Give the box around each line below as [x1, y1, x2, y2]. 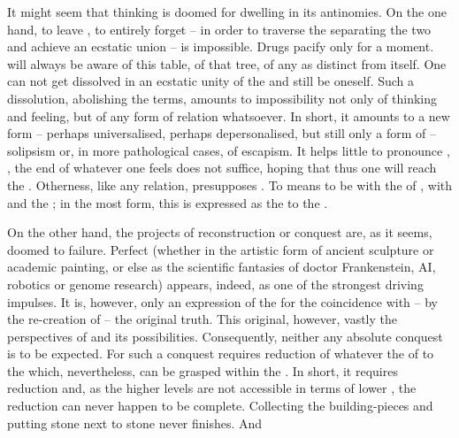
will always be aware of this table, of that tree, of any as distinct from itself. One [7, 54, 447, 73]
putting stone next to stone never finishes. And [7, 413, 263, 432]
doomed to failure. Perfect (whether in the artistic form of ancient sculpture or [7, 240, 434, 258]
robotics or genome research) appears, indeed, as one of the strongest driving [7, 274, 424, 293]
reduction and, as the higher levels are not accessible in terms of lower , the [7, 379, 417, 397]
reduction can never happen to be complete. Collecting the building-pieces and [7, 396, 433, 415]
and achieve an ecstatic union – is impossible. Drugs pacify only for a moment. [7, 37, 434, 56]
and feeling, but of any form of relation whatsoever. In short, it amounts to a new [7, 106, 450, 125]
